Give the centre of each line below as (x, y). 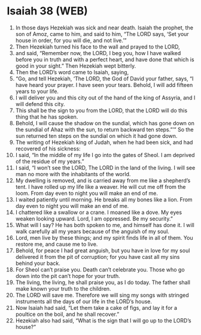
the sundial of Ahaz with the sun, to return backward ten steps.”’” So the (104, 129)
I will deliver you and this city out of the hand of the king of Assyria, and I (105, 98)
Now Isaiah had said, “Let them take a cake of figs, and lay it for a (96, 307)
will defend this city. (40, 104)
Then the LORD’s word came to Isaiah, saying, (72, 72)
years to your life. (37, 91)
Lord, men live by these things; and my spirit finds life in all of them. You (104, 237)
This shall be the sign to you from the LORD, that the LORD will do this (101, 110)
